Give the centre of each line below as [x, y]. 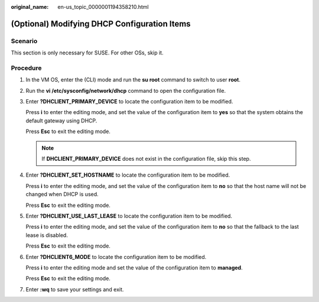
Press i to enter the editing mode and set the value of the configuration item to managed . [134, 267]
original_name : [30, 7]
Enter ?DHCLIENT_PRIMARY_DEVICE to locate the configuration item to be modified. [129, 102]
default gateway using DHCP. [61, 121]
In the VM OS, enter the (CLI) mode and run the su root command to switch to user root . [133, 80]
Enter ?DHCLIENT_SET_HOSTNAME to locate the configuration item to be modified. [128, 175]
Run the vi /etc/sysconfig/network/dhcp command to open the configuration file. [126, 90]
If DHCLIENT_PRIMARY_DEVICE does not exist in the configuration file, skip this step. [146, 159]
